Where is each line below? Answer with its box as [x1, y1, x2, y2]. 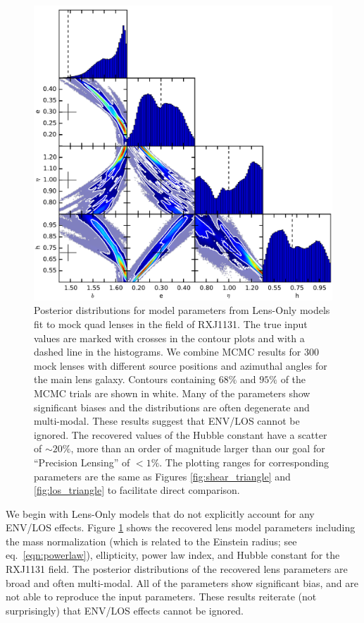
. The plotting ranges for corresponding [159, 454, 329, 469]
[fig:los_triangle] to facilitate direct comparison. [34, 483, 240, 497]
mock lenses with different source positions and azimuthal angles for [34, 358, 327, 373]
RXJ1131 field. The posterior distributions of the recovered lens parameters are [6, 562, 348, 576]
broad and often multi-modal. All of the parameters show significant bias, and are [6, 575, 358, 590]
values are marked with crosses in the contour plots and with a [34, 330, 305, 345]
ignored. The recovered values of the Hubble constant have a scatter [34, 427, 327, 442]
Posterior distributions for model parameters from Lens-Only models [34, 303, 330, 317]
